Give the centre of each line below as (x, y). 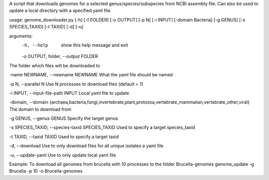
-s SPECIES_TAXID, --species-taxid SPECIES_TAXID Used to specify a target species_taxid (102, 128)
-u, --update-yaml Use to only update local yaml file (63, 155)
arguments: (21, 36)
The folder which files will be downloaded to (55, 65)
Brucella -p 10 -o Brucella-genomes (46, 171)
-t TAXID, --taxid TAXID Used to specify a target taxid (64, 137)
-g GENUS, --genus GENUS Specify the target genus (64, 118)
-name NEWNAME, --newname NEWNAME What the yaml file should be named (91, 75)
